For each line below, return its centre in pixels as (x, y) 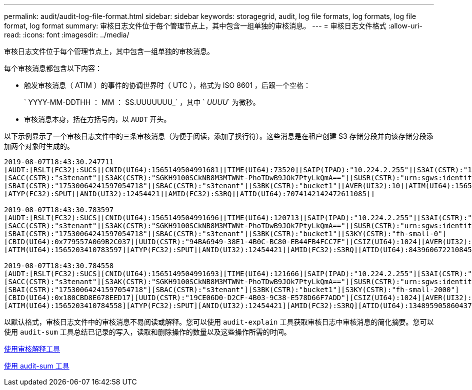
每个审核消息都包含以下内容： (53, 68)
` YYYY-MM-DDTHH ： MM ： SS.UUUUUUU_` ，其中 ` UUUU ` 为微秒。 (142, 102)
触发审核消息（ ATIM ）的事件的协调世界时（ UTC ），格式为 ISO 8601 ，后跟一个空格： (167, 85)
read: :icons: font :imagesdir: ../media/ (67, 35)
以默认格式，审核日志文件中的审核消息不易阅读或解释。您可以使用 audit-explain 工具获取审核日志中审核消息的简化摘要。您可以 (219, 322)
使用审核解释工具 (32, 349)
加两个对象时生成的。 (39, 146)
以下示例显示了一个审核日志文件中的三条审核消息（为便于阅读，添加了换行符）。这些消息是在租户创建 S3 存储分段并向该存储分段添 (219, 136)
